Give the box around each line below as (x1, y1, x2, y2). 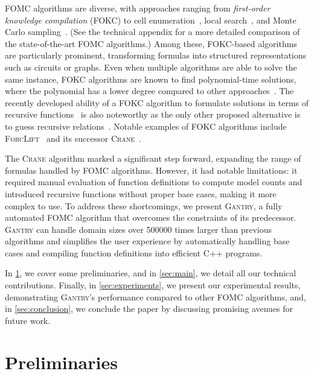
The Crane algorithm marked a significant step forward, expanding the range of (5, 152, 301, 165)
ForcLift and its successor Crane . (5, 132, 142, 144)
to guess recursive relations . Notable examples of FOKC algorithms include (5, 119, 287, 132)
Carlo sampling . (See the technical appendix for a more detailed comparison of (5, 25, 300, 38)
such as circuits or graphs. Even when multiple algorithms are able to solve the (5, 60, 297, 73)
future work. (5, 314, 51, 326)
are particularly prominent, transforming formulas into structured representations (5, 49, 307, 62)
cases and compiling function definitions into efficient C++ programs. (5, 246, 263, 259)
